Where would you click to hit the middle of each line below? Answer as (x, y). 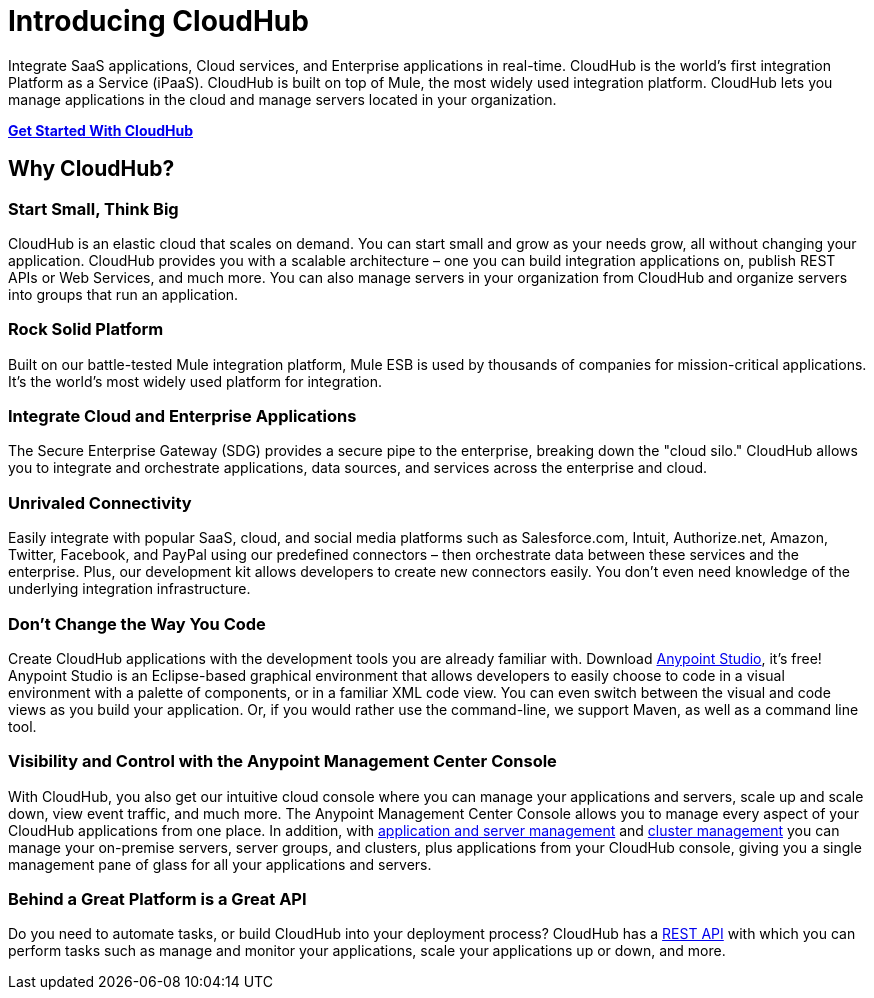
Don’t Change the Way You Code (137, 623)
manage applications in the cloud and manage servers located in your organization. (282, 99)
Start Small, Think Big (93, 208)
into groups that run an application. (123, 294)
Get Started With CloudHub (101, 130)
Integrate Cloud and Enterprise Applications (182, 416)
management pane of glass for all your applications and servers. (220, 864)
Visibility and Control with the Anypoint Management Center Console (282, 761)
